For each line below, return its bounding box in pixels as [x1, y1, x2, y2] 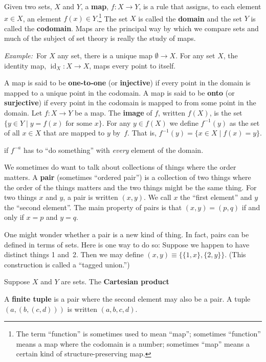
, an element [23, 13, 61, 24]
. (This [225, 249, 246, 260]
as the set [229, 117, 260, 128]
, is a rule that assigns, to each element [139, 1, 261, 11]
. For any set [175, 50, 215, 61]
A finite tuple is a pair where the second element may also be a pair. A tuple [4, 293, 251, 304]
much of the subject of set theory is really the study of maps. [4, 33, 196, 43]
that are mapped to [43, 127, 105, 138]
